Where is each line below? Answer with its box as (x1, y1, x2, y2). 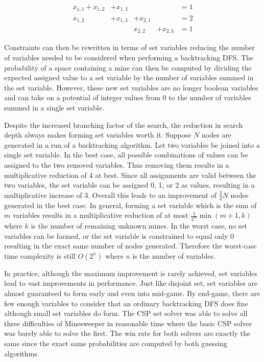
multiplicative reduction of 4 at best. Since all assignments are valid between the (4, 169, 256, 180)
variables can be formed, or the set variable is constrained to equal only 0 (4, 230, 234, 241)
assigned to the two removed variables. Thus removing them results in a (4, 159, 229, 170)
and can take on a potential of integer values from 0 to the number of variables (4, 92, 251, 103)
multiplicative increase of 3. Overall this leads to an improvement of (4, 189, 217, 200)
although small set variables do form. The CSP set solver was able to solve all (4, 308, 248, 319)
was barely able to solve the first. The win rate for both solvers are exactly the (4, 328, 251, 338)
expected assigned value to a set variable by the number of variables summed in (4, 72, 254, 83)
